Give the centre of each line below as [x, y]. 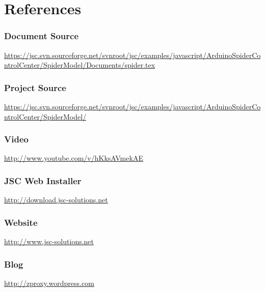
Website [21, 222]
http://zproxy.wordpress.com [49, 283]
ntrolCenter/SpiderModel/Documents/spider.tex [80, 65]
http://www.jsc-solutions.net [49, 241]
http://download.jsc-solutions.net [56, 200]
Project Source [35, 87]
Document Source [42, 36]
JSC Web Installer [43, 180]
